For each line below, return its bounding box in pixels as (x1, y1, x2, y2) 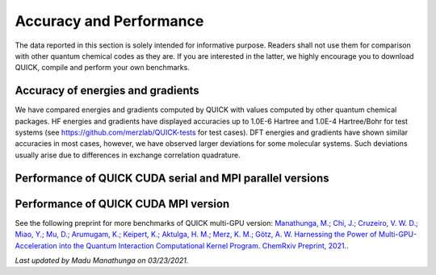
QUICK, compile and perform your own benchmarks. (15, 63, 190, 73)
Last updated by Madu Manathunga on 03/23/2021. (15, 255, 189, 265)
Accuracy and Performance (15, 12, 204, 30)
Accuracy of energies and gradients (15, 84, 199, 98)
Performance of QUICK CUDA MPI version (15, 197, 230, 210)
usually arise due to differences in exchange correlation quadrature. (15, 150, 241, 160)
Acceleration (15, 240, 58, 250)
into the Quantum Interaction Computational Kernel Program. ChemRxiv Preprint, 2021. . (59, 240, 349, 250)
